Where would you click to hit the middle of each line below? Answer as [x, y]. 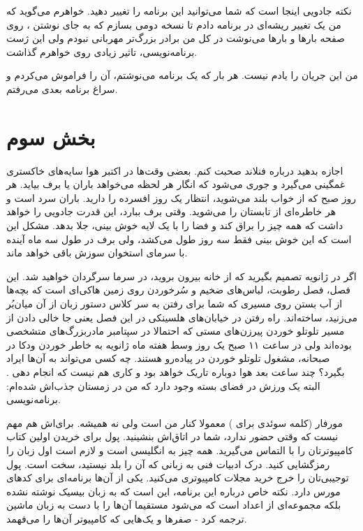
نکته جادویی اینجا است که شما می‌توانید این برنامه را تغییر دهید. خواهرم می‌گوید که [179, 10]
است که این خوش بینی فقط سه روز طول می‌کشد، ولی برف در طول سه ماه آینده [179, 239]
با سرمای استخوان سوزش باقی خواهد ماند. [97, 253]
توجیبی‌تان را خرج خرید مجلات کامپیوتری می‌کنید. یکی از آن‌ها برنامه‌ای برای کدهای [178, 478]
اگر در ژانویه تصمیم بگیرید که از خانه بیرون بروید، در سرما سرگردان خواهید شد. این [181, 276]
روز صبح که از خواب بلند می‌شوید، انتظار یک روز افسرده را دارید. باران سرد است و [181, 197]
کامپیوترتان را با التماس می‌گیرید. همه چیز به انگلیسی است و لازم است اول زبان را [180, 450]
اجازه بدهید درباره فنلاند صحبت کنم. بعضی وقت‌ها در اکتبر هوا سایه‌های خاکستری [175, 170]
